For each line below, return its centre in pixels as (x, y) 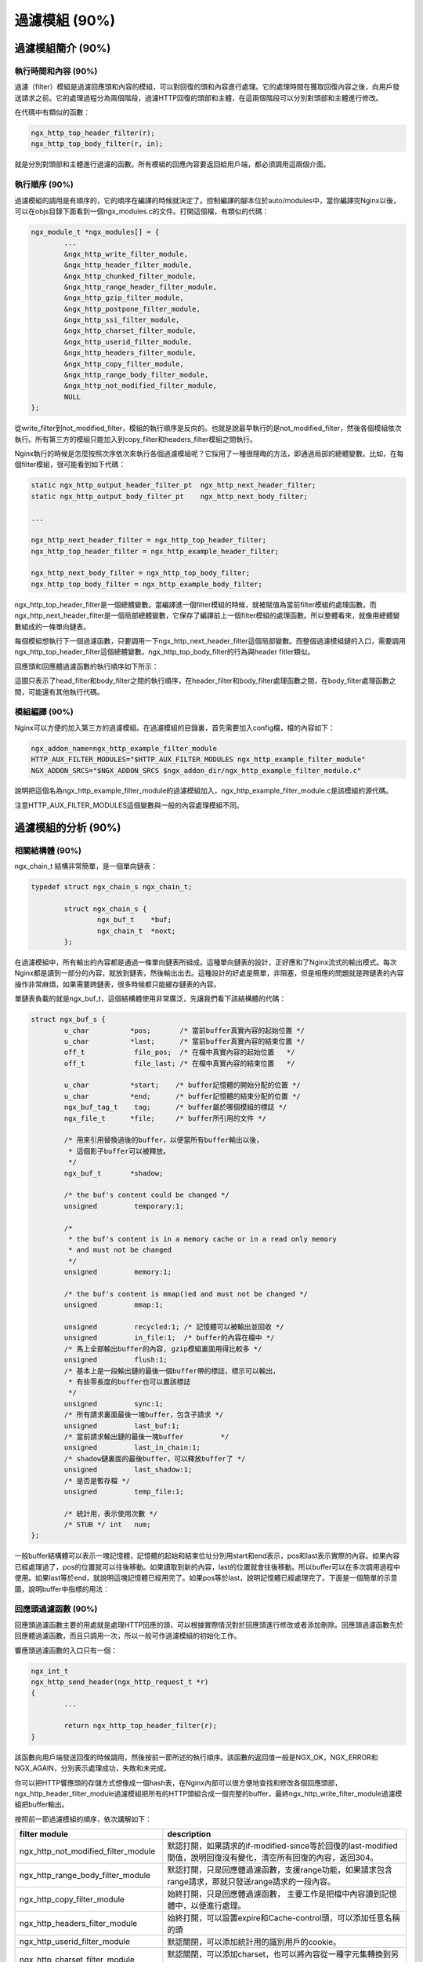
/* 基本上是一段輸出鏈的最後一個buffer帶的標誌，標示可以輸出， (172, 1371)
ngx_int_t (50, 1671)
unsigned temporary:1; (124, 1206)
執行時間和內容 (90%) (56, 71)
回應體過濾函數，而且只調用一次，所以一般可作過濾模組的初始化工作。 (128, 1636)
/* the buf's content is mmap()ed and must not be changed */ (186, 1294)
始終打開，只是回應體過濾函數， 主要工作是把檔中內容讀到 (274, 1894)
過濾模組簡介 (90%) (63, 48)
